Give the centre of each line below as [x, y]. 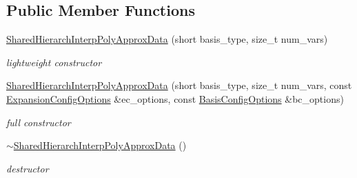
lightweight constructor [54, 62]
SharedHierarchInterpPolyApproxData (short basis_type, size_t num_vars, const [179, 85]
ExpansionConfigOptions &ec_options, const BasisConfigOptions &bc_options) [175, 98]
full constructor [39, 122]
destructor [28, 168]
